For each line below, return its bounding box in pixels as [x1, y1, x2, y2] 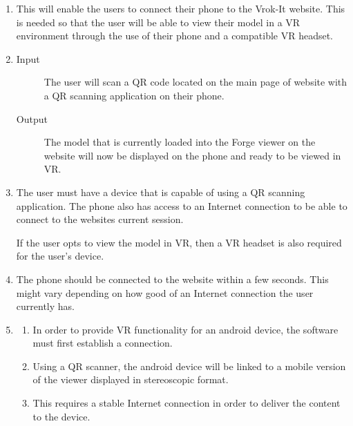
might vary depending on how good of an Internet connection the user [16, 285, 314, 300]
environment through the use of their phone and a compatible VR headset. [16, 28, 334, 43]
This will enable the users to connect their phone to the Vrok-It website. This [16, 1, 345, 15]
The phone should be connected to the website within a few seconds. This [16, 271, 329, 286]
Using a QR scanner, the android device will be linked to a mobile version [32, 358, 346, 373]
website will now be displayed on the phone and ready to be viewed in [44, 148, 341, 162]
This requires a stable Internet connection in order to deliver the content [32, 396, 341, 410]
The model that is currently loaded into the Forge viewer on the [44, 135, 316, 149]
